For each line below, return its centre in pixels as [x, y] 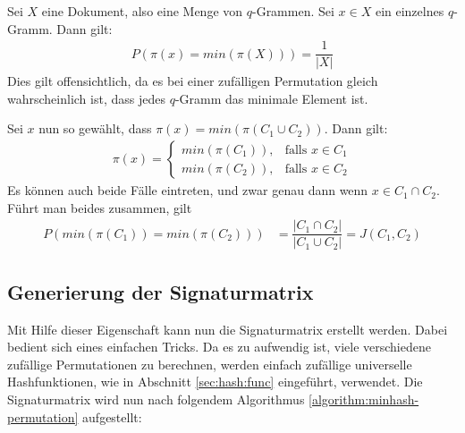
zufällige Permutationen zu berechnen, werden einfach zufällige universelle [210, 364]
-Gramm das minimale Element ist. [271, 98]
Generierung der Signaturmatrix [161, 291]
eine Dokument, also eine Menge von [142, 11]
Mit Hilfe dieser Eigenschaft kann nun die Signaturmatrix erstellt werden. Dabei [228, 329]
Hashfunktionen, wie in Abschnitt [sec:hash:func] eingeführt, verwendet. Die [215, 382]
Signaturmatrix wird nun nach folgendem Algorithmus [156, 399]
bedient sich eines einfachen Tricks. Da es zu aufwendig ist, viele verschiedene [219, 347]
